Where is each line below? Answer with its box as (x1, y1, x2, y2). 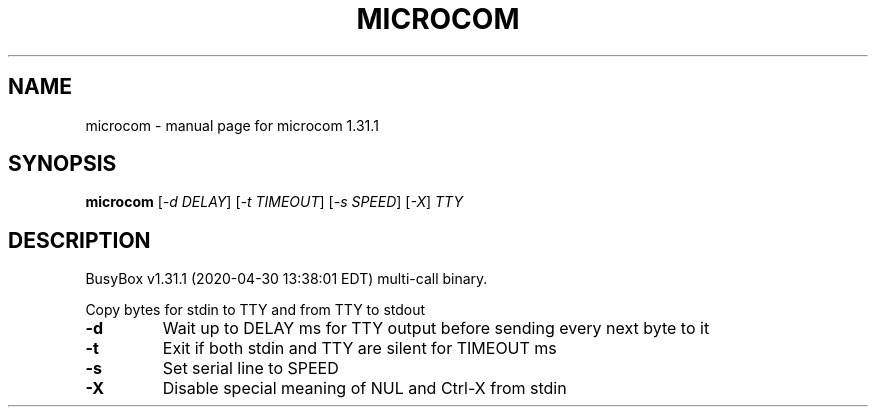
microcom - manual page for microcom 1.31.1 (85, 116, 379, 134)
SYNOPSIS (8, 151, 117, 177)
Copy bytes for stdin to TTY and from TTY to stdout (85, 301, 426, 319)
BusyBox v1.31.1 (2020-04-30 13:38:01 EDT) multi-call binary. (85, 270, 488, 288)
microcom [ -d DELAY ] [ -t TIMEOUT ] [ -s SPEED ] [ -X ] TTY (85, 193, 463, 211)
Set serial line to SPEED (162, 358, 339, 379)
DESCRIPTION (8, 227, 151, 253)
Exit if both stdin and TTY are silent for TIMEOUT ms (162, 338, 557, 359)
